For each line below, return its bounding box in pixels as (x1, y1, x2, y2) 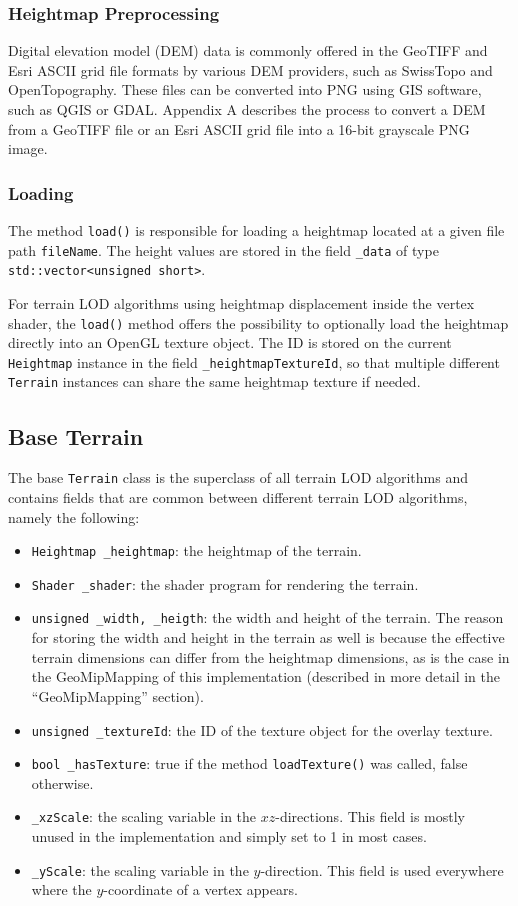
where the (31, 879, 92, 900)
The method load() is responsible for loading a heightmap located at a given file (8, 220, 505, 240)
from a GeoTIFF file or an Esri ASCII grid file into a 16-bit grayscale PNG (8, 118, 470, 139)
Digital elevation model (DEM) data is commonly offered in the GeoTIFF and (8, 40, 488, 61)
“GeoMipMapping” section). (31, 685, 204, 706)
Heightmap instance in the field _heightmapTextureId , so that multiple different (8, 351, 500, 372)
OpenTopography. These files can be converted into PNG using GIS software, (8, 79, 482, 100)
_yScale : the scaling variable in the (31, 859, 249, 880)
